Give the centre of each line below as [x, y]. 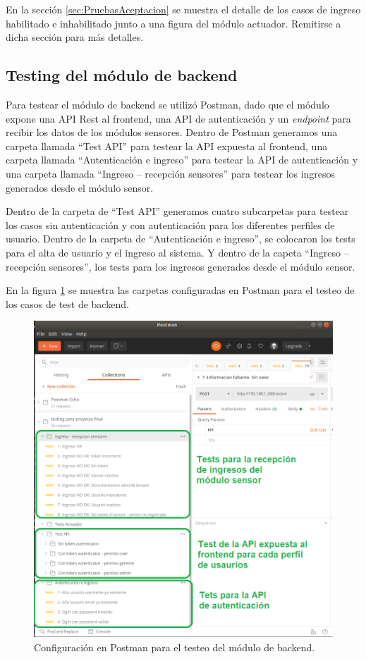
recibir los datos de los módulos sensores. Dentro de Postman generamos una [172, 132]
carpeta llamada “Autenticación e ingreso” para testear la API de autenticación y [182, 160]
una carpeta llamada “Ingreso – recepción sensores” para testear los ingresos [171, 173]
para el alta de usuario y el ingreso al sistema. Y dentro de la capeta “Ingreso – [177, 252]
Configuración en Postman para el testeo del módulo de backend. [175, 647]
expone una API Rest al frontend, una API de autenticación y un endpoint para [178, 118]
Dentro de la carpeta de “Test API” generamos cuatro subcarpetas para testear [177, 211]
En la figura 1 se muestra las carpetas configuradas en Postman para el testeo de [180, 290]
